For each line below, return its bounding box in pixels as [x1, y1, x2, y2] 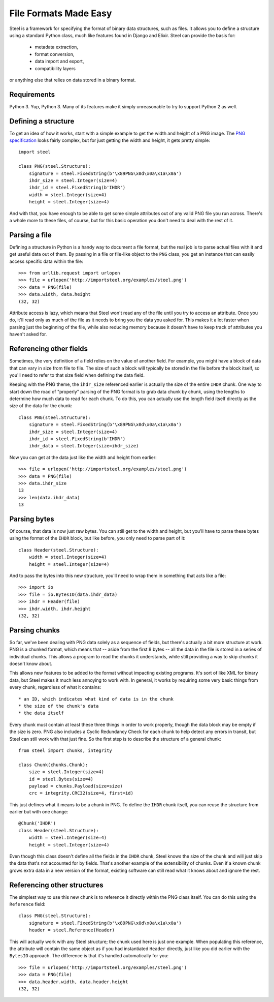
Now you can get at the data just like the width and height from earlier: [9, 454, 157, 460]
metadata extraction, [35, 44, 78, 50]
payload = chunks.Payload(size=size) [28, 783, 123, 789]
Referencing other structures [9, 880, 104, 889]
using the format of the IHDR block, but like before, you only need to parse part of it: [9, 535, 186, 541]
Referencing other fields [9, 345, 88, 353]
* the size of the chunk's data [18, 703, 99, 709]
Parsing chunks [9, 626, 60, 634]
